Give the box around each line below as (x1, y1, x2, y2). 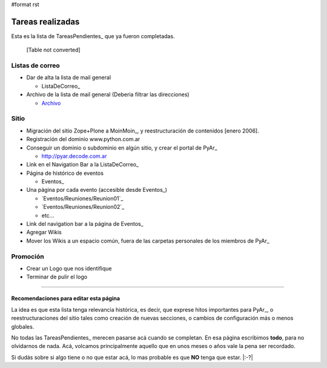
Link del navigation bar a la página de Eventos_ (26, 220, 144, 228)
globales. (11, 323, 35, 330)
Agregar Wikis (26, 229, 62, 236)
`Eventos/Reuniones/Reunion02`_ (41, 203, 125, 211)
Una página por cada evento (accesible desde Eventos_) (26, 186, 168, 194)
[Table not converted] (26, 46, 81, 54)
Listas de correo (11, 61, 60, 70)
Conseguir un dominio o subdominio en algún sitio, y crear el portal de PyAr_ (26, 144, 217, 151)
